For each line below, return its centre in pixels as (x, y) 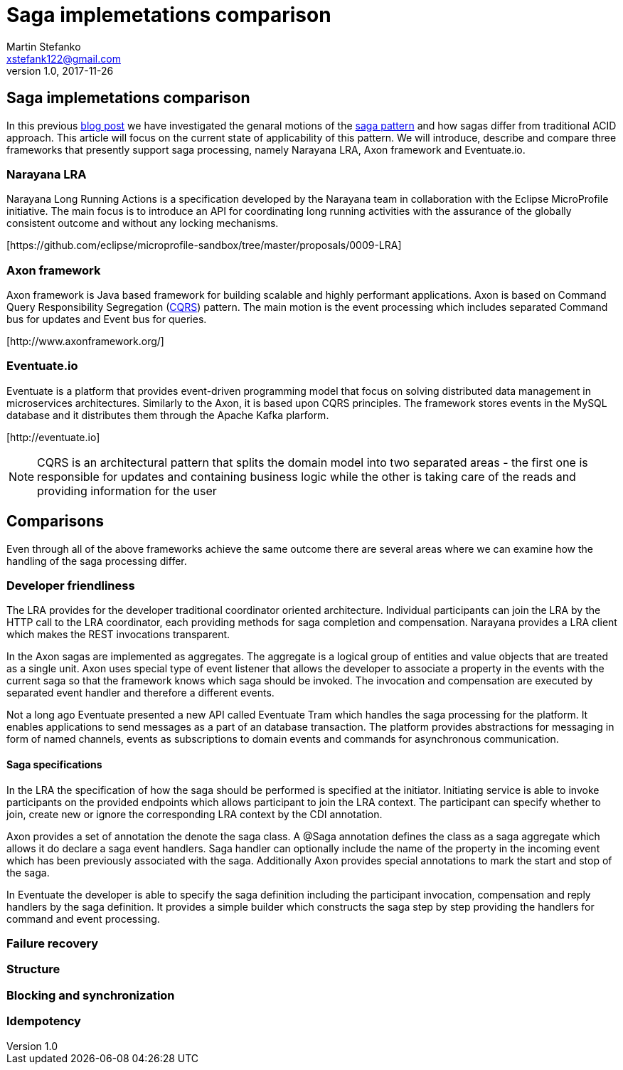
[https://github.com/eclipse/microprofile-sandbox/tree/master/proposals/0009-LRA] (204, 245)
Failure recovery (53, 944)
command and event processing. (83, 918)
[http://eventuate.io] (53, 437)
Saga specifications (54, 765)
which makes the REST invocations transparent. (118, 635)
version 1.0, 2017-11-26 (60, 70)
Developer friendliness (71, 586)
